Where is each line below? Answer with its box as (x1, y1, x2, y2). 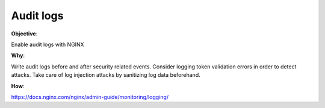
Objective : (11, 30, 38, 37)
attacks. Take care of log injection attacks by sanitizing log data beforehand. (11, 71, 201, 79)
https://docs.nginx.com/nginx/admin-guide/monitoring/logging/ (11, 93, 169, 100)
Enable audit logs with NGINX (11, 41, 84, 48)
